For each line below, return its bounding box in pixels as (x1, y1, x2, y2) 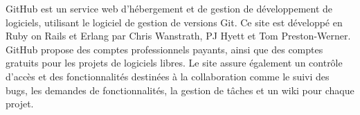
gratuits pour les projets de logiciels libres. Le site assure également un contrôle (6, 55, 343, 70)
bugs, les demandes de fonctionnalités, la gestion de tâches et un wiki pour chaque (6, 82, 354, 97)
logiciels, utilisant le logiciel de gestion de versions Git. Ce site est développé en (6, 15, 343, 29)
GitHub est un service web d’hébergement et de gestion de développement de (6, 1, 333, 15)
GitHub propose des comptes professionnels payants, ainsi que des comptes (6, 42, 323, 56)
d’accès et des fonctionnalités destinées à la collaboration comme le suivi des (6, 69, 330, 83)
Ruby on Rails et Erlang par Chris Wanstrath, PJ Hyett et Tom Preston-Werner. (6, 28, 351, 43)
